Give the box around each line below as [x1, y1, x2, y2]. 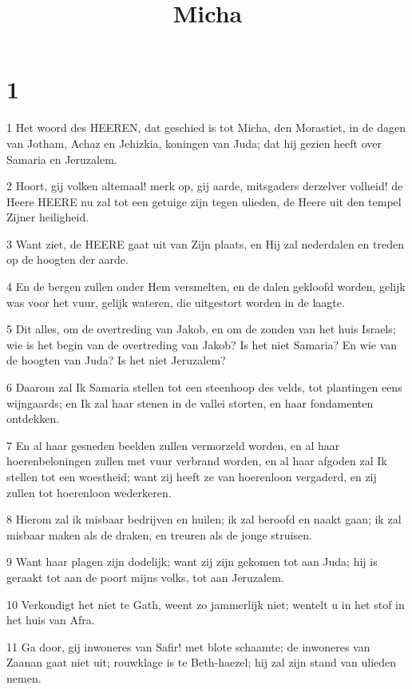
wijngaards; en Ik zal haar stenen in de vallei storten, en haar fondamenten [6, 394, 374, 411]
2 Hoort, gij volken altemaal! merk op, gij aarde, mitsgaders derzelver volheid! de [6, 177, 403, 194]
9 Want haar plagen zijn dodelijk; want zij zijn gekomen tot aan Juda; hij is [6, 553, 378, 570]
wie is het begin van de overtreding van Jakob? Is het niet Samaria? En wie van [6, 336, 398, 352]
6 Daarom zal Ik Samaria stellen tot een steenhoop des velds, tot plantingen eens [6, 379, 402, 396]
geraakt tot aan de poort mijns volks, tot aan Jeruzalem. [6, 568, 284, 585]
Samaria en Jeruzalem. [6, 150, 117, 167]
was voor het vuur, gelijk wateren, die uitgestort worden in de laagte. [6, 293, 345, 310]
